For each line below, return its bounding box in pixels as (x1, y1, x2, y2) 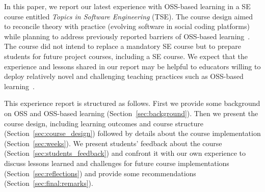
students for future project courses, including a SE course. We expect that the (4, 50, 248, 61)
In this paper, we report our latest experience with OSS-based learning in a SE (4, 1, 251, 11)
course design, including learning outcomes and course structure (4, 118, 204, 128)
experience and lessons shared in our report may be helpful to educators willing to (4, 61, 261, 71)
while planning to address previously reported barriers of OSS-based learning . (4, 31, 250, 41)
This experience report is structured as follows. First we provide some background (4, 98, 260, 108)
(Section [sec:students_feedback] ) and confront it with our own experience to (4, 148, 246, 158)
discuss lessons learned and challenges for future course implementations (4, 157, 229, 168)
